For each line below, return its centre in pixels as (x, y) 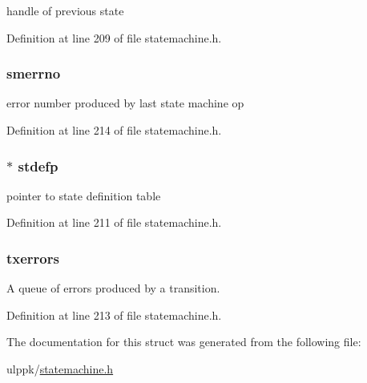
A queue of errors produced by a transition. (113, 288)
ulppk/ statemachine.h (60, 369)
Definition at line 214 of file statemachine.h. (114, 130)
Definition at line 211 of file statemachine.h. (114, 222)
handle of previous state (65, 10)
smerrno (34, 73)
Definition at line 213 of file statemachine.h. (114, 314)
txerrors (33, 258)
